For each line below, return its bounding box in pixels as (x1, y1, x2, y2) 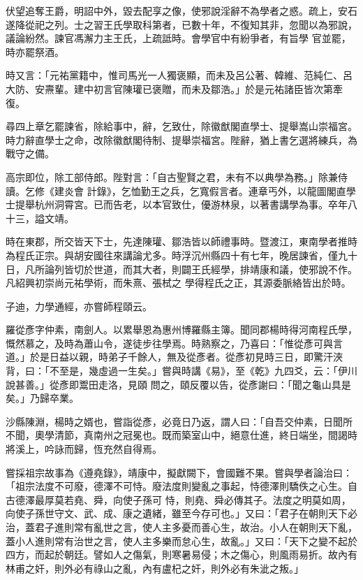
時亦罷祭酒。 (6, 44, 64, 59)
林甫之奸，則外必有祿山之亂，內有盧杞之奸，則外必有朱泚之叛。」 (6, 560, 304, 575)
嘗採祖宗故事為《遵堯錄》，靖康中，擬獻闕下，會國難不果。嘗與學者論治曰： (6, 465, 353, 479)
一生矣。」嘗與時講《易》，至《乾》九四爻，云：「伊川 (117, 363, 357, 378)
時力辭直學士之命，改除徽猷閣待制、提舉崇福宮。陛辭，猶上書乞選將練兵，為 (6, 132, 357, 147)
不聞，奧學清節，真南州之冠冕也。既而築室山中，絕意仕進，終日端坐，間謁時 (6, 428, 357, 442)
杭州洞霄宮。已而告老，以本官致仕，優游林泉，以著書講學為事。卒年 (34, 197, 348, 212)
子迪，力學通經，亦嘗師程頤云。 (6, 298, 152, 313)
